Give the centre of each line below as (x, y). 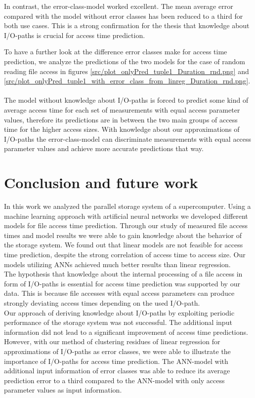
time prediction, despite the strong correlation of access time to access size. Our (125, 254)
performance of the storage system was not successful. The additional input (118, 322)
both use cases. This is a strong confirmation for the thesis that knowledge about (127, 25)
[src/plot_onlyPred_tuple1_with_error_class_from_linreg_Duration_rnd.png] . (127, 81)
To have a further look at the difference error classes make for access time (116, 52)
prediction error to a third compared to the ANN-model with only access (114, 380)
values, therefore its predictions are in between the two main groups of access (121, 119)
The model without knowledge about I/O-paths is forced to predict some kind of (126, 100)
